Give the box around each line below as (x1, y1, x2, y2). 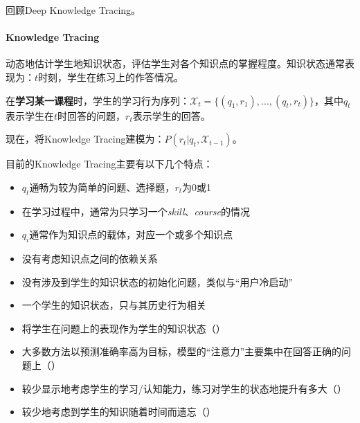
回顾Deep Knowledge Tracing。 (6, 3, 141, 17)
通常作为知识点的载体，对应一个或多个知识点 (29, 227, 233, 242)
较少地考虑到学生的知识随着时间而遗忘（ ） (21, 404, 216, 419)
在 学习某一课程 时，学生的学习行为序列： (6, 93, 190, 107)
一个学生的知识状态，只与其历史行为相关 (21, 298, 206, 312)
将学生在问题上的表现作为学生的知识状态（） (21, 321, 226, 335)
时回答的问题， (57, 108, 126, 123)
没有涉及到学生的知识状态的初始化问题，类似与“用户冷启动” (21, 274, 294, 289)
